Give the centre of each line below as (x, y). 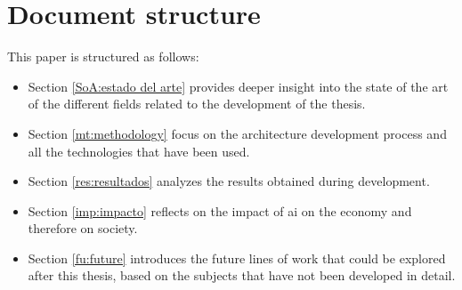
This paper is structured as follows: (103, 56)
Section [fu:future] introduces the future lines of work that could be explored (237, 258)
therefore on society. (83, 228)
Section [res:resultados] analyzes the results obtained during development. (229, 181)
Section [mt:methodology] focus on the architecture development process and (237, 133)
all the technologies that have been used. (139, 151)
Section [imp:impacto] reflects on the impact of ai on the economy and (220, 210)
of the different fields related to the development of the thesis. (197, 104)
